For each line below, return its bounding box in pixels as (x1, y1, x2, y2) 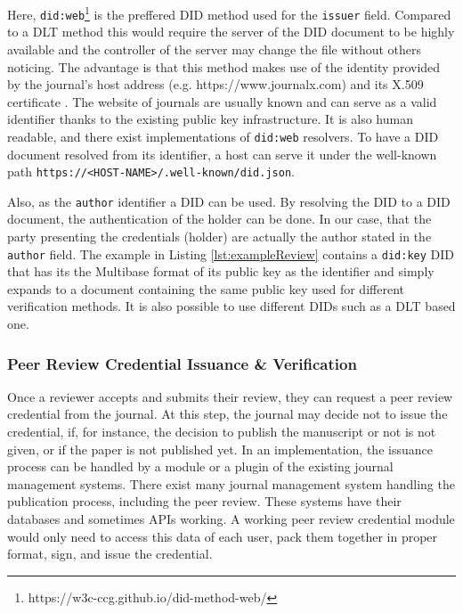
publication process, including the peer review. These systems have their (7, 492, 402, 511)
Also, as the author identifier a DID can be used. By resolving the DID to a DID (7, 192, 451, 210)
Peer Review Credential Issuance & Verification (7, 352, 357, 374)
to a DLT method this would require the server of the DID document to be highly (7, 22, 455, 41)
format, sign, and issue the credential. (7, 544, 213, 563)
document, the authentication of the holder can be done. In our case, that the (7, 209, 432, 228)
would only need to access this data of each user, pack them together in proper (7, 527, 438, 545)
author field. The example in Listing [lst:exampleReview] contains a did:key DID (7, 244, 455, 263)
